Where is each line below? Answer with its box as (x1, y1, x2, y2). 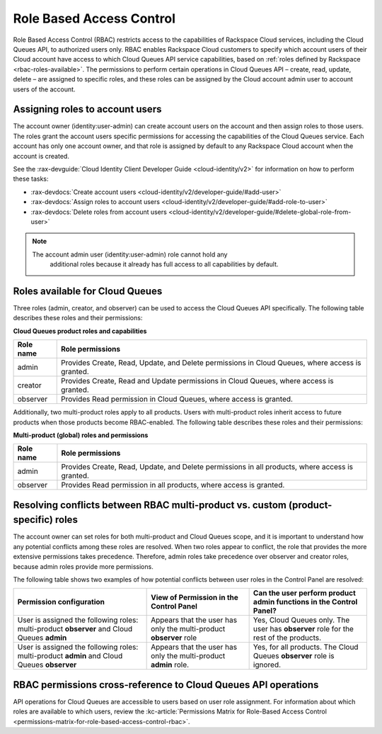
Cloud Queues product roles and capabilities (13, 327, 147, 335)
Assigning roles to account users (13, 103, 162, 115)
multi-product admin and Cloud (17, 651, 123, 661)
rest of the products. (253, 633, 322, 643)
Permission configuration (17, 597, 105, 607)
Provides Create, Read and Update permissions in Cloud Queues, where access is (61, 376, 334, 386)
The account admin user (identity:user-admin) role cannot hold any (32, 250, 228, 259)
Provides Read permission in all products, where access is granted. (61, 480, 285, 490)
